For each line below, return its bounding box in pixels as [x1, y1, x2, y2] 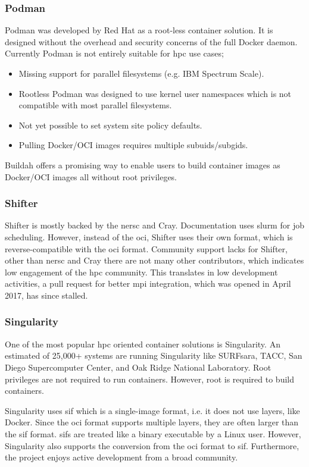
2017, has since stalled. [5, 289, 88, 301]
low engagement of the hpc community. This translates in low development [5, 265, 278, 278]
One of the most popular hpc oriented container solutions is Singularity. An [5, 337, 280, 350]
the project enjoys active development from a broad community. [5, 451, 238, 463]
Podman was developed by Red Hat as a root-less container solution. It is [5, 24, 273, 36]
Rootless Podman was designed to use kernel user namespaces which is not [18, 87, 292, 99]
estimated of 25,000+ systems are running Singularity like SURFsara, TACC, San [5, 349, 302, 362]
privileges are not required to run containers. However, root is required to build [5, 372, 294, 385]
